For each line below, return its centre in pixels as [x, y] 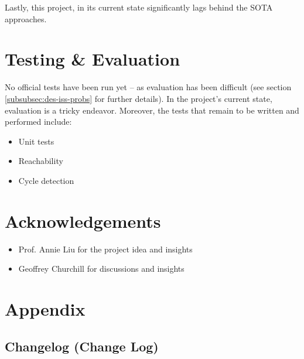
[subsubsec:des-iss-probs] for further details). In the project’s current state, [139, 98]
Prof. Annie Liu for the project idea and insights [105, 249]
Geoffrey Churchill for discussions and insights [101, 269]
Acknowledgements [83, 220]
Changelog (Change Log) [82, 346]
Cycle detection [46, 180]
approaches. [26, 18]
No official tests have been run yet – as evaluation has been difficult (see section [148, 87]
